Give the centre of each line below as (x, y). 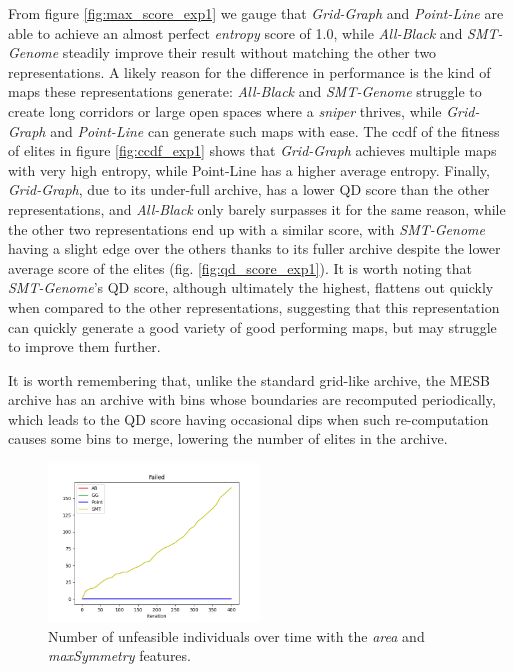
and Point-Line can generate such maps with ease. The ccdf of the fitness (275, 130)
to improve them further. (84, 346)
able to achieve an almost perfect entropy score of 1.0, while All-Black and (235, 32)
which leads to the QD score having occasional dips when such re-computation (248, 418)
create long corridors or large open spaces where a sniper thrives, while (225, 110)
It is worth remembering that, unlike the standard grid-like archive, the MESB (249, 379)
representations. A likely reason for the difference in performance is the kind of (249, 71)
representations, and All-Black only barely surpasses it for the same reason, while (257, 208)
